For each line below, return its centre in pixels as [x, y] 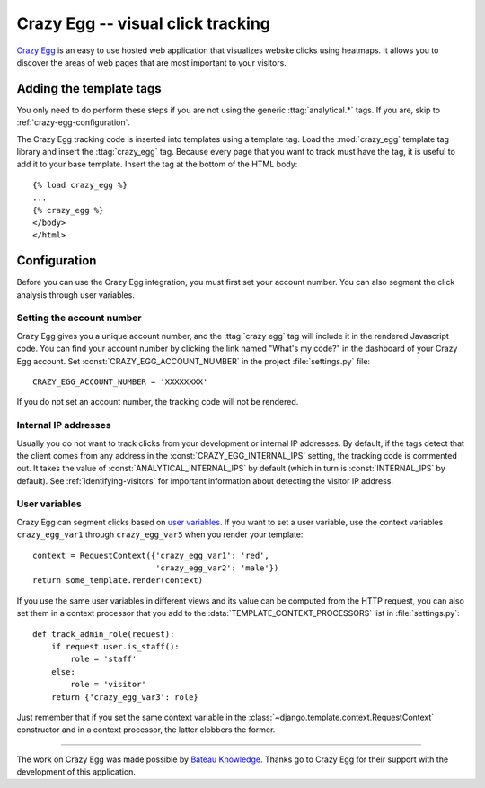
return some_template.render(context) [118, 581]
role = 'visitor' [109, 685]
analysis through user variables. [75, 295]
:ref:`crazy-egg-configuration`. [73, 122]
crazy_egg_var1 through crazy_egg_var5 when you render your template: [160, 534]
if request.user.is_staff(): [115, 646]
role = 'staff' [104, 659]
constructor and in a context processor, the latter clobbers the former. [146, 730]
